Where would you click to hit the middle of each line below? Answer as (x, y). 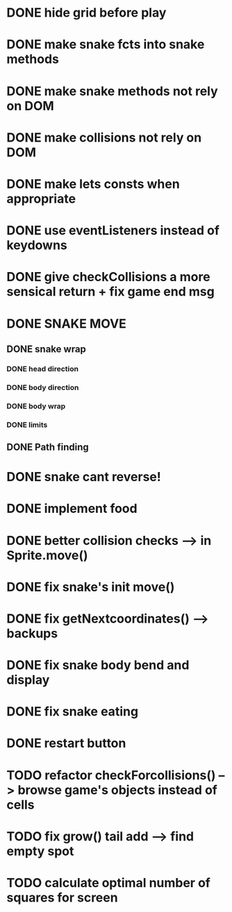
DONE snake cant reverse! (84, 477)
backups (32, 633)
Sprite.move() (47, 555)
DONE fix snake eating (73, 712)
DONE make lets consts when (93, 184)
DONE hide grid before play (86, 13)
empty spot (40, 851)
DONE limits (27, 425)
